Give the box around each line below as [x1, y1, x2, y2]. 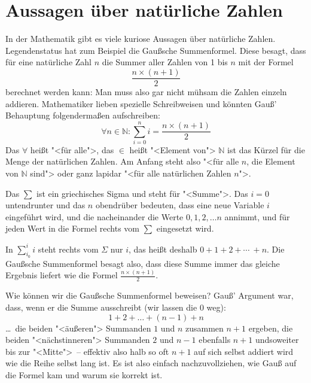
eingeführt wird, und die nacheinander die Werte [5, 210, 184, 223]
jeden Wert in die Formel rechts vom [5, 222, 139, 235]
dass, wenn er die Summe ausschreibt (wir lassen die [5, 301, 197, 314]
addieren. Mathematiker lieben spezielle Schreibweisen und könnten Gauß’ [5, 97, 277, 110]
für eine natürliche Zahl [5, 56, 92, 68]
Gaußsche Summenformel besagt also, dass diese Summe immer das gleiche [5, 257, 280, 269]
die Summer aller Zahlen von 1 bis [102, 56, 228, 68]
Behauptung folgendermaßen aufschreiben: [5, 109, 160, 121]
